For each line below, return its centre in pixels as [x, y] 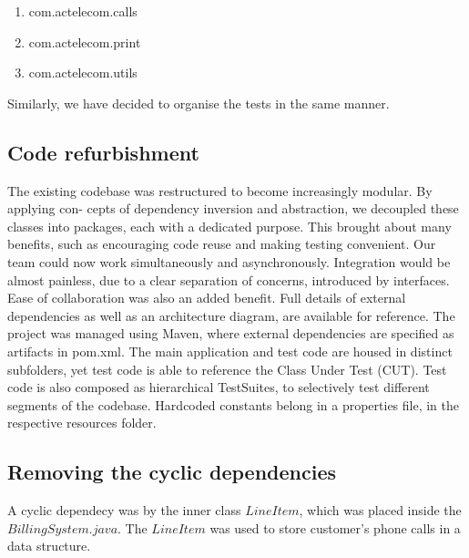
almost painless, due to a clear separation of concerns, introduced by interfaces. [229, 279]
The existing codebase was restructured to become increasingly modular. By [220, 190]
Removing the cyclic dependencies [172, 472]
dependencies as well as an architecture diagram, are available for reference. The [231, 315]
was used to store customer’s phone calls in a [335, 527]
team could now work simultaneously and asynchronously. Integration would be [229, 261]
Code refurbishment [103, 152]
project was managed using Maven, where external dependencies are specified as [231, 333]
